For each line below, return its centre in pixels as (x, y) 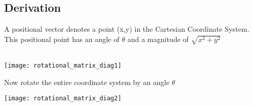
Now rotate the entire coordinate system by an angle (87, 82)
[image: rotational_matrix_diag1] (63, 66)
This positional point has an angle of (62, 39)
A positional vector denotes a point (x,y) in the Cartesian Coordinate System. (127, 29)
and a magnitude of (158, 39)
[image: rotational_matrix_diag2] (63, 99)
